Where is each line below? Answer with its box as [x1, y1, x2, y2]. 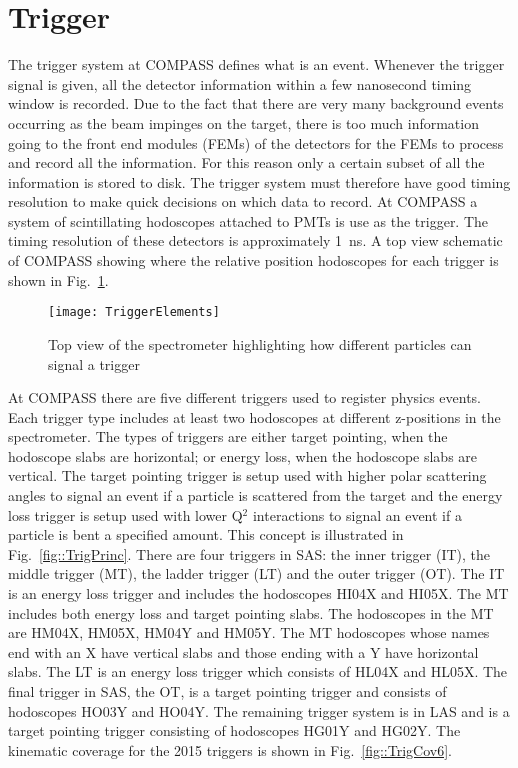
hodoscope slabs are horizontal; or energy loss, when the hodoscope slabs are [8, 445, 478, 466]
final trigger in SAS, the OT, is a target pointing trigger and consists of [8, 681, 447, 701]
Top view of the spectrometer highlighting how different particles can [48, 333, 472, 354]
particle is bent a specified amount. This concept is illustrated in [8, 524, 404, 545]
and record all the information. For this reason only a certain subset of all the [8, 152, 485, 173]
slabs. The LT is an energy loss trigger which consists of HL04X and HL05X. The [8, 661, 508, 682]
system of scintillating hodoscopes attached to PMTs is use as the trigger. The [8, 210, 489, 231]
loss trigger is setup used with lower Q [8, 504, 243, 525]
